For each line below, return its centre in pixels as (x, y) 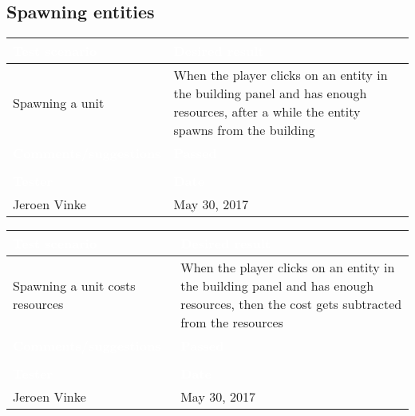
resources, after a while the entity (267, 112)
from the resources (232, 323)
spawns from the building (244, 130)
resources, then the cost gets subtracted (291, 304)
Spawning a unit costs (74, 286)
